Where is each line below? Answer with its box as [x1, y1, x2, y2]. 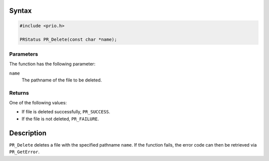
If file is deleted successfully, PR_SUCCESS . [21, 109, 111, 115]
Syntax [9, 6, 32, 15]
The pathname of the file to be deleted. [21, 77, 102, 83]
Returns [9, 89, 29, 96]
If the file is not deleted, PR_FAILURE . [21, 116, 99, 122]
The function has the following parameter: [9, 61, 96, 67]
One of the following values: [9, 100, 67, 106]
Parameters [9, 50, 38, 57]
